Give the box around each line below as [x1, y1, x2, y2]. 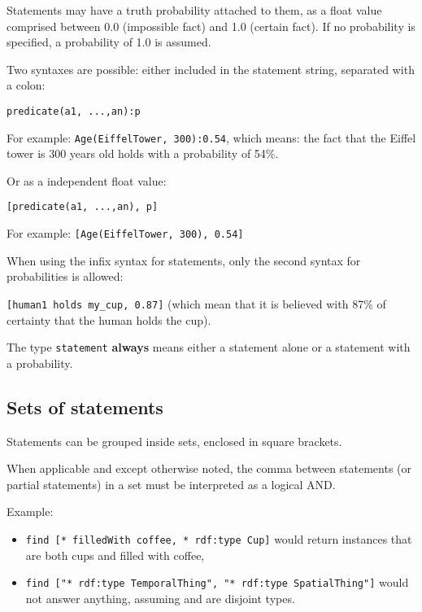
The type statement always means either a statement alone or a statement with [7, 339, 411, 356]
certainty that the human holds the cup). [7, 311, 211, 328]
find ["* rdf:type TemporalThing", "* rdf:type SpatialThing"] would [25, 574, 409, 591]
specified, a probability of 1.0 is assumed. [7, 33, 211, 50]
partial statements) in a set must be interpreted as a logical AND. [7, 475, 336, 492]
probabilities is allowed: [7, 268, 124, 285]
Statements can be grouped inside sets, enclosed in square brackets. [7, 432, 342, 449]
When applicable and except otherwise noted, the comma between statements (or [7, 460, 412, 477]
